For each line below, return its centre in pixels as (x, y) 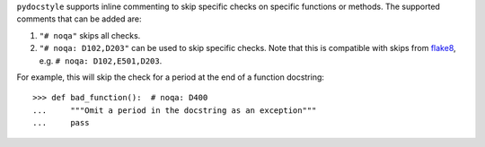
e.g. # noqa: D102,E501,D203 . (101, 61)
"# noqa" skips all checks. (90, 35)
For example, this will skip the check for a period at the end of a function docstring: (171, 77)
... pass (61, 123)
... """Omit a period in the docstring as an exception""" (175, 110)
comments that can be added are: (79, 19)
